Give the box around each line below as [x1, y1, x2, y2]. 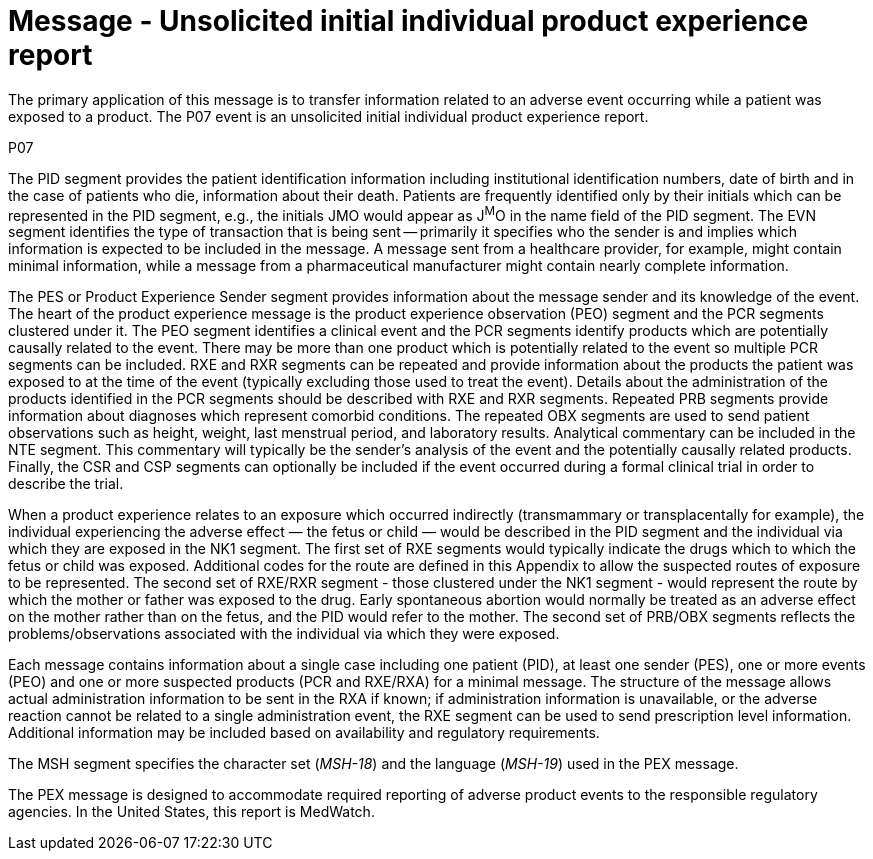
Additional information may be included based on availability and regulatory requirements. [8, 724, 600, 742]
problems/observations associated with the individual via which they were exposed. [8, 625, 560, 643]
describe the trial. [8, 475, 124, 493]
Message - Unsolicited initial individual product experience [8, 4, 809, 38]
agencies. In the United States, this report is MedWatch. [8, 803, 375, 821]
